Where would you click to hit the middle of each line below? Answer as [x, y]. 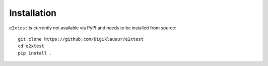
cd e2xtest [31, 46]
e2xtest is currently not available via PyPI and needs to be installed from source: [93, 28]
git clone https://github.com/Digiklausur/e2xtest [81, 39]
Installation [33, 13]
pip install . [35, 53]
